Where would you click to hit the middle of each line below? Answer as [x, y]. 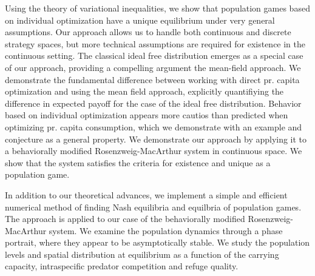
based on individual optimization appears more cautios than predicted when [147, 115]
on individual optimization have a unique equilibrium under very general [140, 20]
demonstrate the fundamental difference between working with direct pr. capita [152, 79]
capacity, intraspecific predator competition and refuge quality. [122, 266]
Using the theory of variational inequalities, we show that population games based [157, 8]
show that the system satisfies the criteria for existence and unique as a [138, 162]
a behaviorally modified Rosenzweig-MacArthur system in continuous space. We [154, 151]
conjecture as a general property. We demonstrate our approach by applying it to [156, 139]
